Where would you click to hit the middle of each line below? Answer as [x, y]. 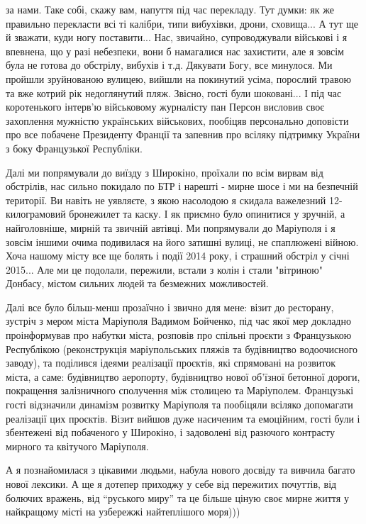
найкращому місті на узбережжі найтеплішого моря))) [123, 512]
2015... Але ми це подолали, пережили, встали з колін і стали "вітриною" [165, 269]
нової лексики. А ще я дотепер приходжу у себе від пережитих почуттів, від [171, 484]
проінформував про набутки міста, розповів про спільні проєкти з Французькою [179, 335]
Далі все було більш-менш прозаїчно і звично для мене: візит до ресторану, [170, 307]
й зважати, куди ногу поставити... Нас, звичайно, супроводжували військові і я [177, 37]
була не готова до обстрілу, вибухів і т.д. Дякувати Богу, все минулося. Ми [169, 65]
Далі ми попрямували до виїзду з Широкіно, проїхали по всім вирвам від [165, 172]
